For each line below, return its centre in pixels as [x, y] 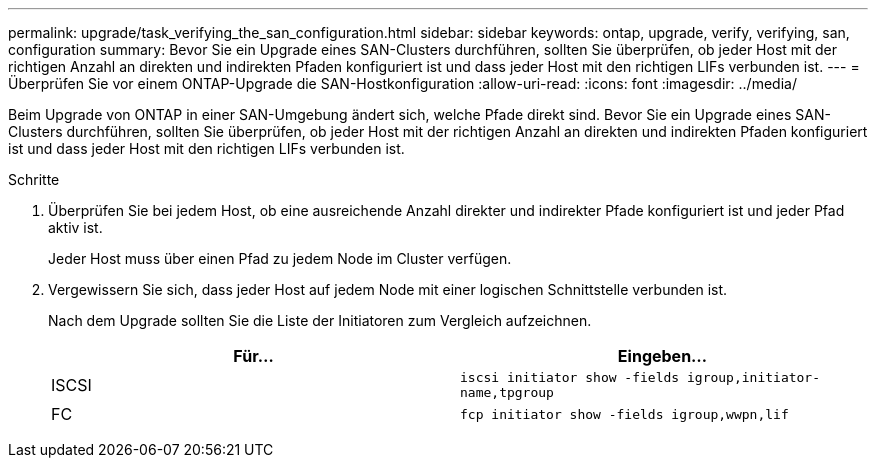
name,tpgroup [507, 392]
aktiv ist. [75, 227]
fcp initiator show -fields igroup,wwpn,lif [624, 414]
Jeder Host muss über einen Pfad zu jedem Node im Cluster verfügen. [280, 258]
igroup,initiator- [753, 377]
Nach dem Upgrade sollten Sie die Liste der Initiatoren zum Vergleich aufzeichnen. [320, 320]
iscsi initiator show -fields [570, 377]
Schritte [34, 179]
